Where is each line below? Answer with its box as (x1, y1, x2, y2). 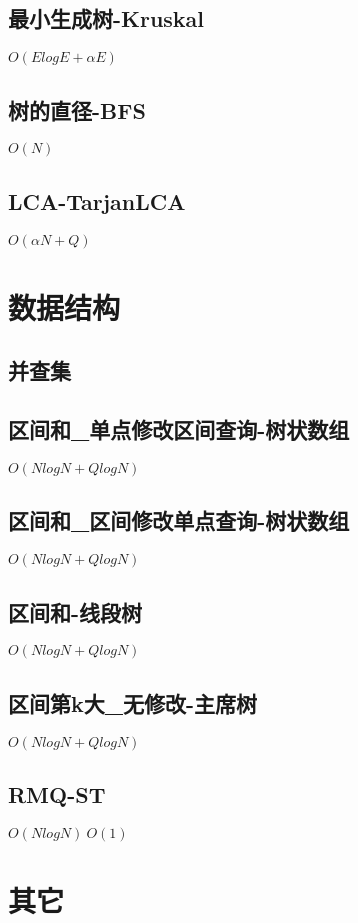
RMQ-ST (8, 778, 106, 809)
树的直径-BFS (8, 94, 146, 125)
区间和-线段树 (8, 596, 143, 627)
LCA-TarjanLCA (8, 185, 186, 216)
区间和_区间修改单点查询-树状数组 (8, 505, 350, 536)
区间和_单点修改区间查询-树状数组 (8, 414, 350, 445)
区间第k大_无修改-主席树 (8, 687, 258, 718)
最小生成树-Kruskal (8, 3, 205, 34)
